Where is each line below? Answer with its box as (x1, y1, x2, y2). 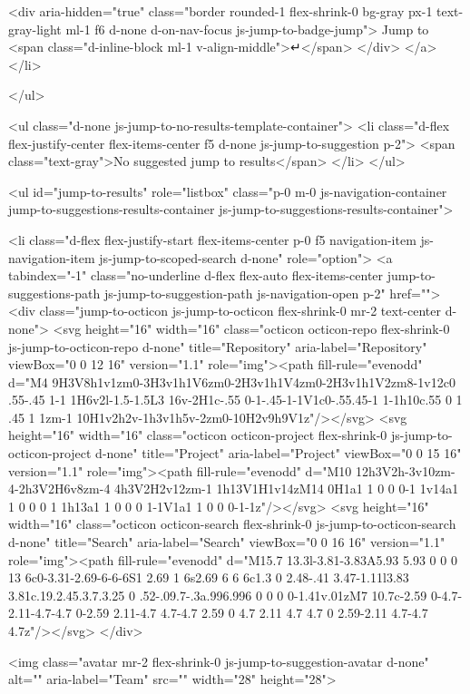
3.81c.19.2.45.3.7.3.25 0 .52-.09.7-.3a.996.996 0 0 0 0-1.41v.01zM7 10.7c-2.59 (8, 585, 427, 604)
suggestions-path (8, 283, 101, 302)
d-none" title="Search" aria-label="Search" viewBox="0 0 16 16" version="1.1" (8, 533, 446, 552)
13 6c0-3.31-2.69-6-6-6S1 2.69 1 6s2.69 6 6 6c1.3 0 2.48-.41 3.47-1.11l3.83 (8, 568, 409, 587)
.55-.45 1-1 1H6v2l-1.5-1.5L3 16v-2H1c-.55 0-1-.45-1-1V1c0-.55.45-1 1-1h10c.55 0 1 (8, 390, 463, 409)
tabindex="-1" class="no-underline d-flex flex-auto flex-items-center (8, 266, 384, 285)
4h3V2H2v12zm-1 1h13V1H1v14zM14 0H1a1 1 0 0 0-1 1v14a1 (114, 479, 459, 498)
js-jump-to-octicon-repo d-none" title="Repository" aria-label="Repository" (8, 337, 427, 356)
